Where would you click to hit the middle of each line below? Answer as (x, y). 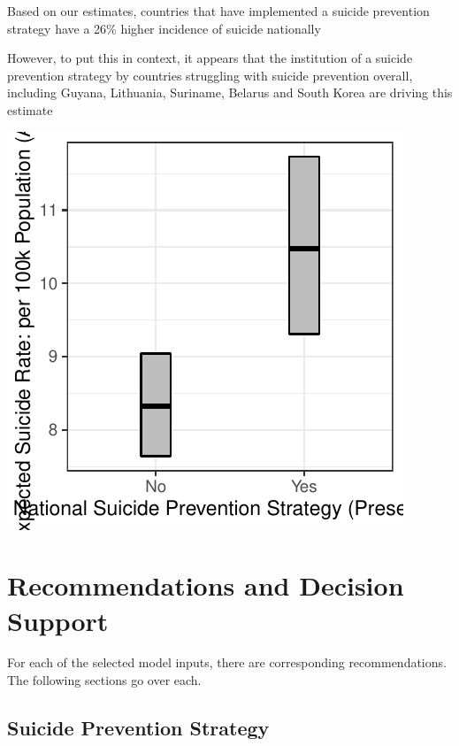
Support (58, 620)
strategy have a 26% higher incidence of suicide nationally (164, 28)
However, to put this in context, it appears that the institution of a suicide (210, 58)
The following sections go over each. (104, 680)
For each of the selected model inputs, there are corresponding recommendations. (227, 662)
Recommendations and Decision (206, 585)
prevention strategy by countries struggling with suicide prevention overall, (210, 75)
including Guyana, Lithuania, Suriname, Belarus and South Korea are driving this (230, 92)
